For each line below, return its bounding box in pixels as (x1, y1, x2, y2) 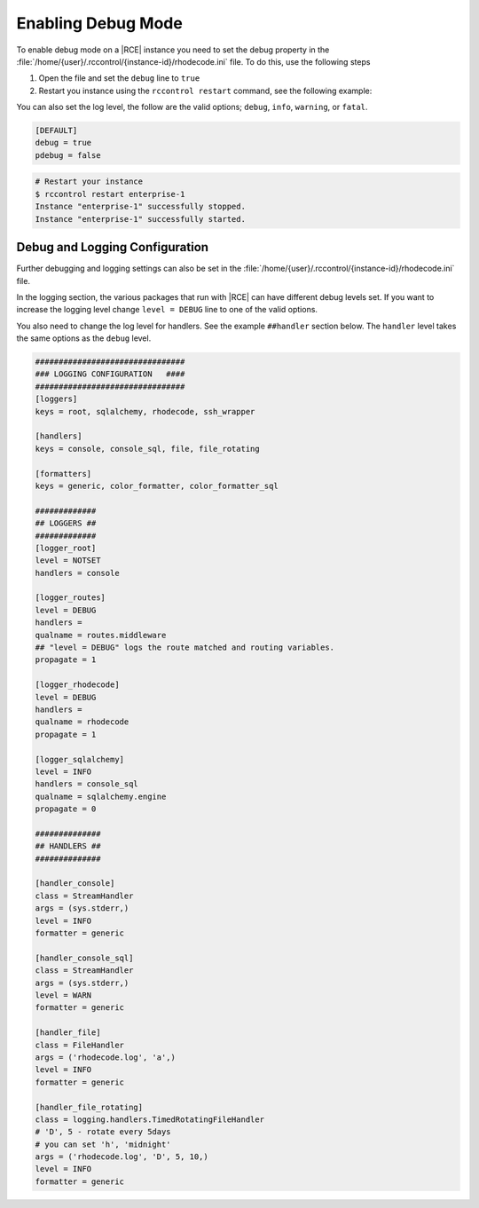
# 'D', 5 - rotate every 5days (35, 1127, 172, 1137)
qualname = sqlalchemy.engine (35, 791, 167, 801)
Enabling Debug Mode (16, 13, 184, 33)
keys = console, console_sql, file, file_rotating (35, 444, 261, 454)
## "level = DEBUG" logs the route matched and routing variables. (35, 643, 335, 652)
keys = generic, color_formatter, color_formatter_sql (35, 480, 279, 491)
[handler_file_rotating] (35, 1101, 144, 1112)
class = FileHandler (35, 1039, 124, 1050)
